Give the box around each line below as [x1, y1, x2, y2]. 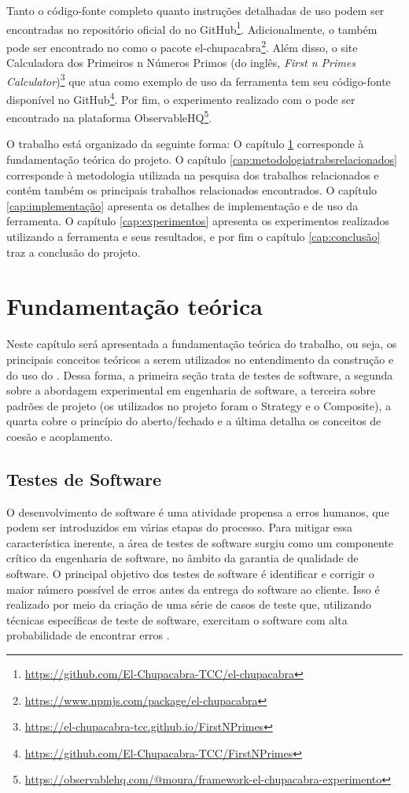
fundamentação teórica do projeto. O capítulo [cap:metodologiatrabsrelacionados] [6, 151, 397, 168]
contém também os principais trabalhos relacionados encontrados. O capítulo [6, 182, 378, 198]
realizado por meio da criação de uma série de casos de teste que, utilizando [6, 596, 371, 613]
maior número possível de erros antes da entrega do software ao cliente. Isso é [6, 580, 380, 597]
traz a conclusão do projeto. [6, 243, 141, 260]
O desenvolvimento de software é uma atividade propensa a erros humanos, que [6, 503, 389, 520]
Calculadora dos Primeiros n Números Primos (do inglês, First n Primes [6, 54, 356, 71]
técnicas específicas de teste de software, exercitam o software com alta [6, 611, 348, 628]
